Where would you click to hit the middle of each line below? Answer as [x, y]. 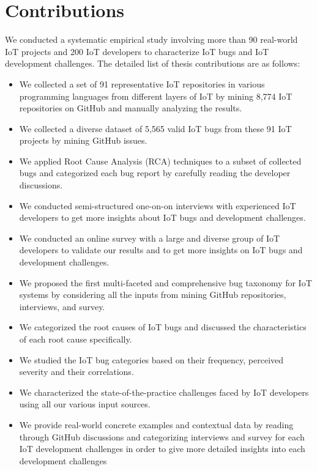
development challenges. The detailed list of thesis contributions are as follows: [153, 63]
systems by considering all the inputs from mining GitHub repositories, [153, 295]
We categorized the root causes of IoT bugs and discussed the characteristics [163, 327]
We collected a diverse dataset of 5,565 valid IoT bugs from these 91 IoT [155, 128]
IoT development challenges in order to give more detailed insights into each [162, 449]
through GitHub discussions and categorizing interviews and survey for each [162, 436]
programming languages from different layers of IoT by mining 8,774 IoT [156, 96]
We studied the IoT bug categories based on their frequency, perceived [151, 359]
